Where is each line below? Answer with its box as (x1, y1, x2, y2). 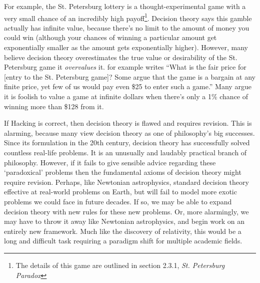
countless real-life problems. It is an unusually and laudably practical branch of (4, 147, 247, 157)
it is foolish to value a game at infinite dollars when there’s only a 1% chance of (4, 91, 248, 101)
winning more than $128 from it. (4, 101, 104, 111)
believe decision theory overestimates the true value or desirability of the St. (4, 52, 237, 62)
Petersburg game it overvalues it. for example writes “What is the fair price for (4, 62, 246, 72)
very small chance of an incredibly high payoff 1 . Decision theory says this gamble (4, 11, 252, 23)
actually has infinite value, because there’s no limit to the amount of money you (4, 22, 249, 33)
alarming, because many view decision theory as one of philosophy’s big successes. (4, 127, 255, 138)
